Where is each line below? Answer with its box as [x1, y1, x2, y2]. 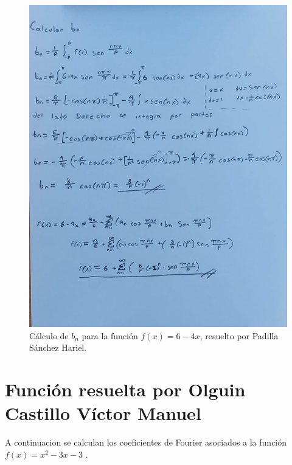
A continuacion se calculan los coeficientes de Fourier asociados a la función [5, 436, 287, 449]
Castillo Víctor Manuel [5, 401, 201, 425]
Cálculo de [29, 329, 69, 342]
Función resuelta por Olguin [5, 377, 246, 402]
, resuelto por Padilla [200, 329, 279, 342]
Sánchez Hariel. [29, 341, 87, 354]
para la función [82, 329, 138, 342]
